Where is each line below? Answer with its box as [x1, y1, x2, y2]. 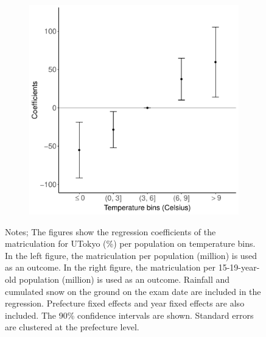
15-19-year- [218, 261, 260, 274]
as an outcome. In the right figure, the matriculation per [5, 261, 215, 274]
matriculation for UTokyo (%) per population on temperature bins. [5, 237, 256, 250]
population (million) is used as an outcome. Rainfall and [19, 272, 230, 285]
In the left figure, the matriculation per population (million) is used [5, 249, 257, 261]
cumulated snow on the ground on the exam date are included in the [5, 285, 261, 297]
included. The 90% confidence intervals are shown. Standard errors [5, 308, 254, 321]
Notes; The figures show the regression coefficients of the [5, 225, 216, 238]
